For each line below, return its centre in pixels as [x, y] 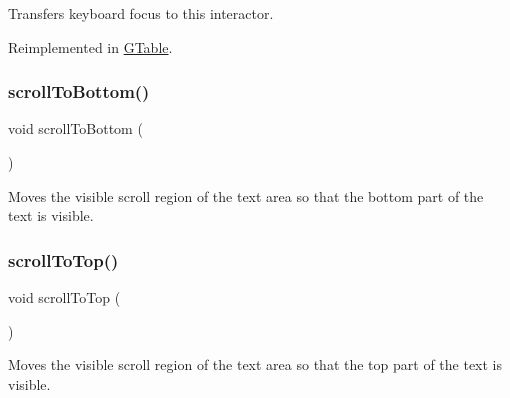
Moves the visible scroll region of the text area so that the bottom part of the [246, 195]
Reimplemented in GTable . [90, 46]
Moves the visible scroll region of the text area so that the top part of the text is [255, 364]
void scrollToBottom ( [75, 128]
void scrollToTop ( [64, 297]
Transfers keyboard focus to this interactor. [141, 13]
